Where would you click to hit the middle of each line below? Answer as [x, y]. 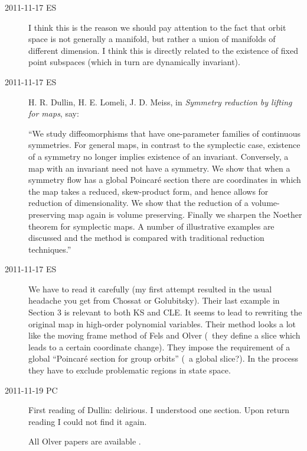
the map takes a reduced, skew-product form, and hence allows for [148, 191]
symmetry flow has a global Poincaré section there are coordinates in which [165, 180]
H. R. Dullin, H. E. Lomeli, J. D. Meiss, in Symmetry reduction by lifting [160, 102]
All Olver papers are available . [85, 441]
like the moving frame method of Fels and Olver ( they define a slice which [164, 335]
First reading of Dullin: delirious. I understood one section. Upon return [159, 410]
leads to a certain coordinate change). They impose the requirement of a [159, 347]
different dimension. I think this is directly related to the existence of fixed [163, 50]
